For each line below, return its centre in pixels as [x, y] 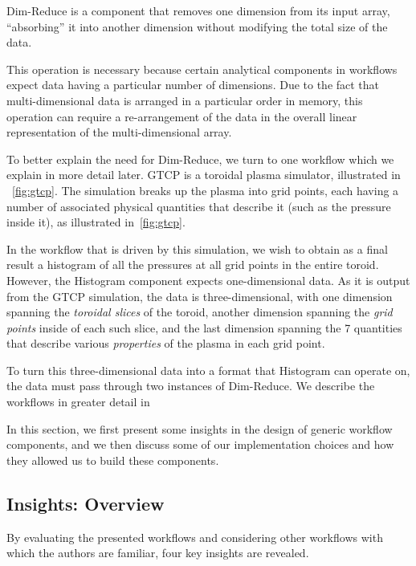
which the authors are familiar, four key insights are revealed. [158, 553]
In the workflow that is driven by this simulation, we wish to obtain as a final [197, 248]
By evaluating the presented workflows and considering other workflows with [195, 537]
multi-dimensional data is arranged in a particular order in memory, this [185, 100]
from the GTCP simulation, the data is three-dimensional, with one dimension [200, 296]
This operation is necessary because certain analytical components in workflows [202, 69]
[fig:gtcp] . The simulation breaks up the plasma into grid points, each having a [206, 190]
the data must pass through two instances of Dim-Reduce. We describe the [191, 386]
